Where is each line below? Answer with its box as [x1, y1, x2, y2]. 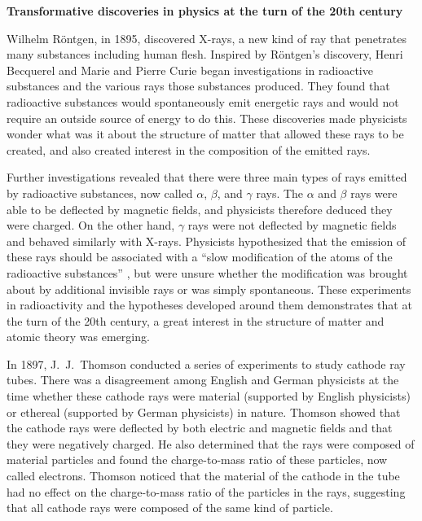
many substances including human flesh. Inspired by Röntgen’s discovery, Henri [7, 46, 403, 63]
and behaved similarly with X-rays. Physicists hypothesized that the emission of [7, 232, 407, 249]
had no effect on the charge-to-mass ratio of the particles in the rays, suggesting [7, 483, 406, 500]
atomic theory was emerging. [7, 328, 150, 345]
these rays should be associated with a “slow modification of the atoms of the [7, 248, 393, 265]
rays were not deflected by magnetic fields [187, 217, 397, 234]
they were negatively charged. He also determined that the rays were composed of [7, 435, 415, 452]
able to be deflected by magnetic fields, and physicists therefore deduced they [7, 200, 393, 217]
